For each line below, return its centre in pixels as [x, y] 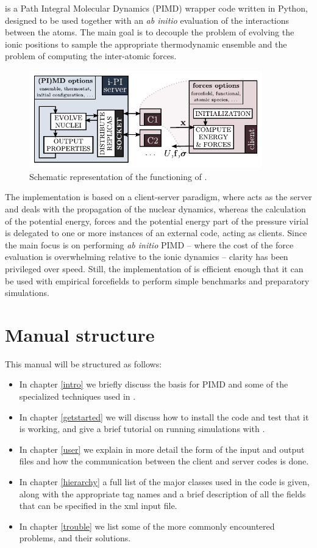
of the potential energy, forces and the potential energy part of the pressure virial [157, 221]
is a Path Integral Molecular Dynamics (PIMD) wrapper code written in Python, [156, 8]
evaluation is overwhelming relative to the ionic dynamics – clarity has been [147, 257]
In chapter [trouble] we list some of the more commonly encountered [147, 526]
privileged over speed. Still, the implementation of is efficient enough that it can [154, 268]
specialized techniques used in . [77, 396]
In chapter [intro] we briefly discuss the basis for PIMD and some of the [154, 384]
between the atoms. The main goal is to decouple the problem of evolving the [150, 32]
